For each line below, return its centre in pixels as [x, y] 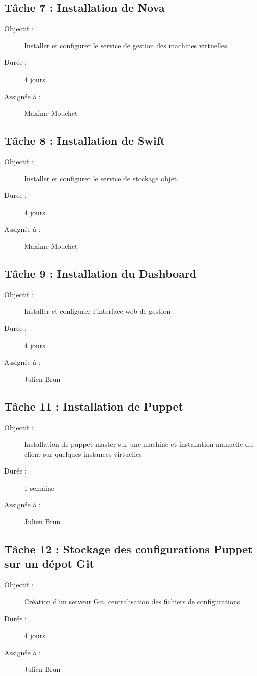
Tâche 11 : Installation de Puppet [94, 406]
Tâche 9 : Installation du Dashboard [100, 273]
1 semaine [39, 487]
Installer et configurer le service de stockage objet [101, 178]
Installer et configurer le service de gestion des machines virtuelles [126, 45]
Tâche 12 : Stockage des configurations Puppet [128, 549]
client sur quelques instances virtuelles [83, 454]
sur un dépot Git [49, 563]
